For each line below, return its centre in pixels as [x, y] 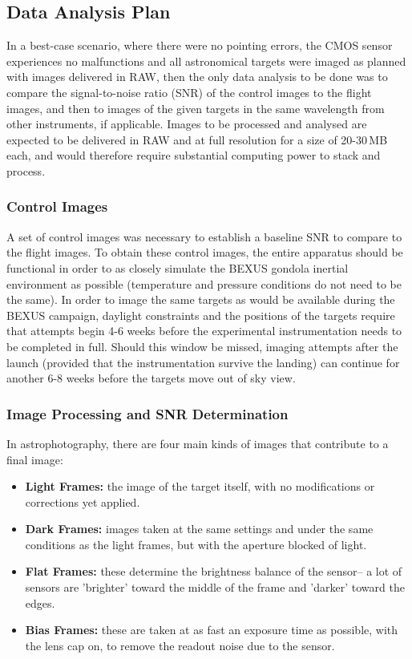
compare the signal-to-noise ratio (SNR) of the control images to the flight [189, 92]
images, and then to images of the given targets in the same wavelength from [196, 108]
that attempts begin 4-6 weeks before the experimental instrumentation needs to [204, 331]
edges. [40, 602]
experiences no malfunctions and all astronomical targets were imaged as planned [206, 61]
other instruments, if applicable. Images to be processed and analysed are [187, 124]
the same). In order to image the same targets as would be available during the [201, 299]
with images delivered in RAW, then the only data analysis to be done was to [197, 77]
